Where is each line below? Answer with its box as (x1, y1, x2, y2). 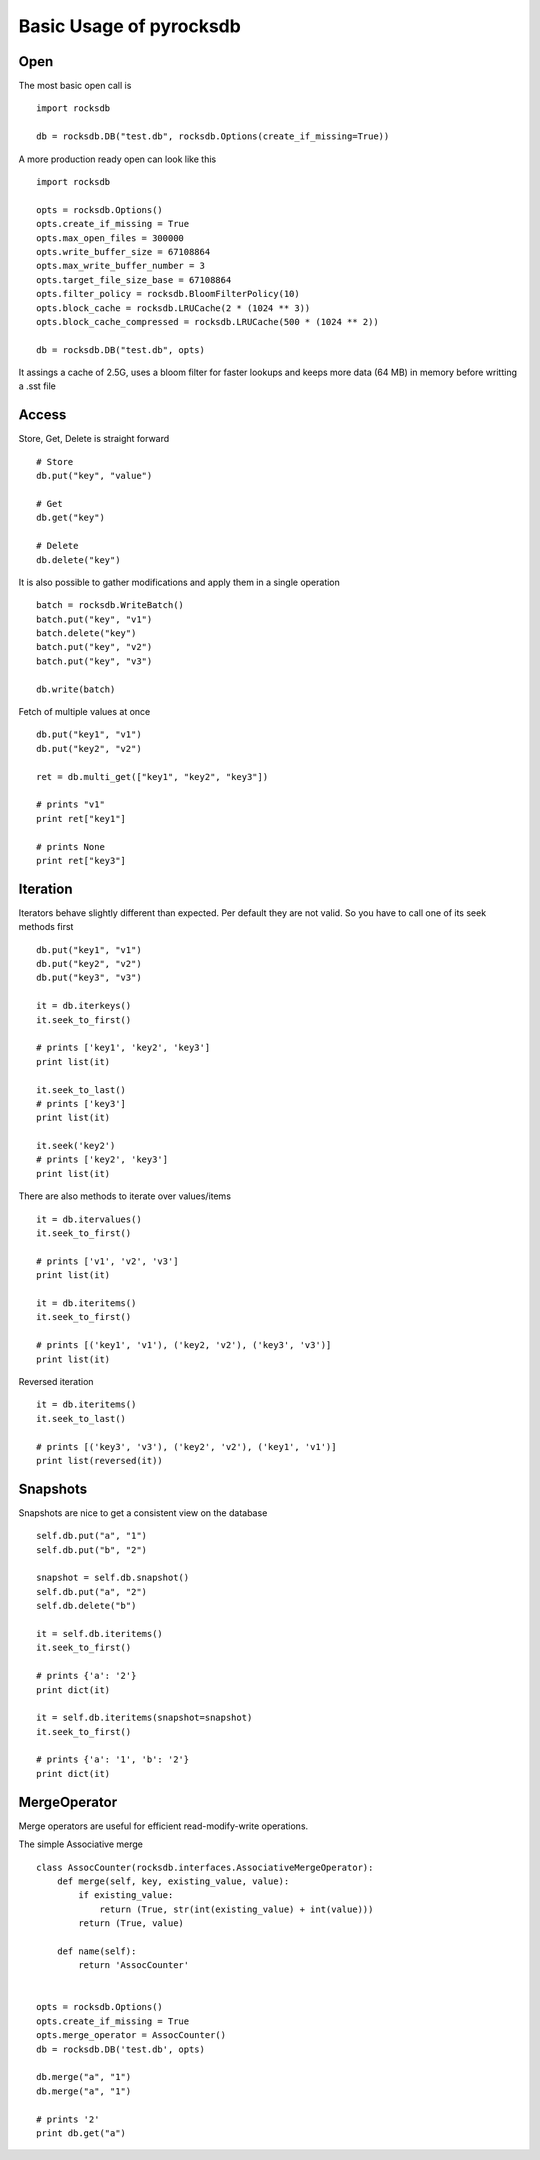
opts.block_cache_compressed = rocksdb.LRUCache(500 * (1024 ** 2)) (36, 316, 379, 327)
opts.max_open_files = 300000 (36, 232, 185, 244)
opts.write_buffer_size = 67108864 (36, 246, 211, 257)
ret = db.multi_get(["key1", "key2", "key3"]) (36, 771, 269, 782)
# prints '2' (36, 2113, 100, 2125)
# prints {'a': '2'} (36, 1670, 137, 1682)
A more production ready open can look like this (18, 153, 217, 165)
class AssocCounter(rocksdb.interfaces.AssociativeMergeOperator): (36, 1861, 374, 1873)
